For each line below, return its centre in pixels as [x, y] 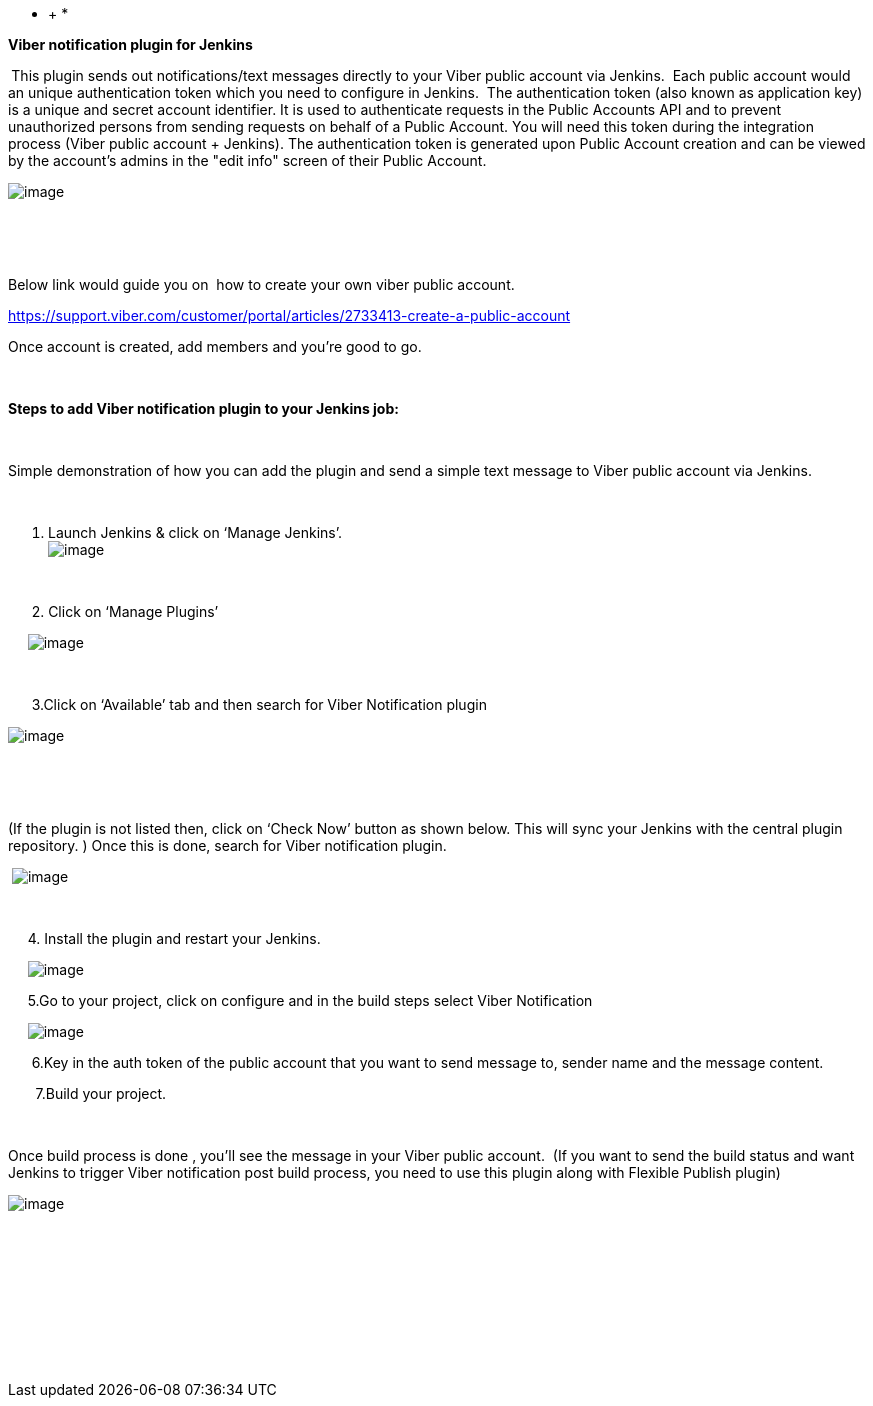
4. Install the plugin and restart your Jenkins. [174, 938]
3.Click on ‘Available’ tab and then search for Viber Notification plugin [259, 704]
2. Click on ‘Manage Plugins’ [125, 611]
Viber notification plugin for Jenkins [130, 44]
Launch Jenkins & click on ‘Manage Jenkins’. [195, 532]
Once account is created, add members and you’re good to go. [215, 346]
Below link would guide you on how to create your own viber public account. [261, 284]
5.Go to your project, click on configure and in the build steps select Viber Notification [310, 1000]
